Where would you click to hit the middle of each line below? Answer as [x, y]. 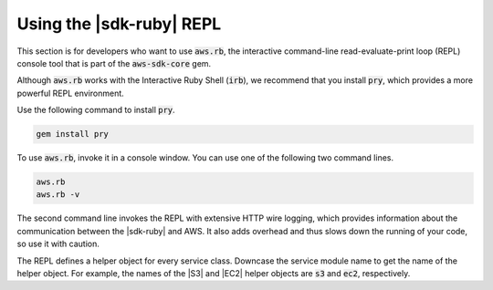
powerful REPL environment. [71, 93]
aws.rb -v [58, 195]
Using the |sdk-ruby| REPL [119, 24]
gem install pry [73, 134]
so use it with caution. [58, 244]
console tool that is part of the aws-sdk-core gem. [114, 63]
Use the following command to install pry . [96, 110]
